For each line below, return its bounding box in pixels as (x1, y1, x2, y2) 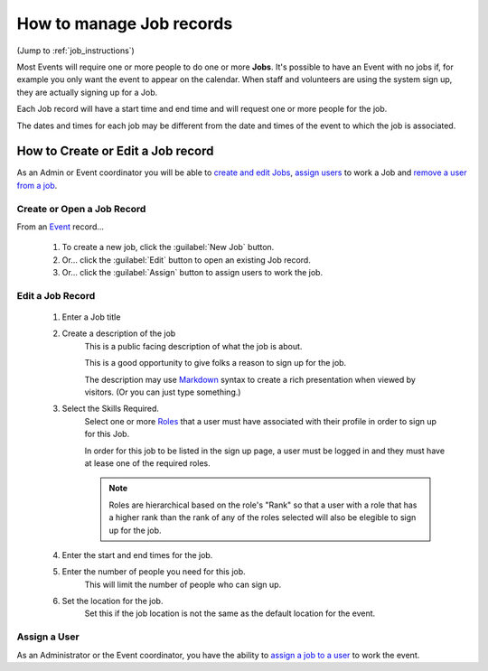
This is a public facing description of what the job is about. (84, 340, 303, 351)
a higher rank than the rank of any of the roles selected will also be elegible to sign (108, 512, 417, 523)
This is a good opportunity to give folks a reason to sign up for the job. (84, 358, 347, 368)
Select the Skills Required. (61, 403, 160, 415)
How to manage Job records (16, 14, 233, 33)
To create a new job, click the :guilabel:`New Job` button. (61, 242, 275, 253)
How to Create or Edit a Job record (16, 144, 214, 159)
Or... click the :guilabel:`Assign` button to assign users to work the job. (61, 267, 324, 278)
